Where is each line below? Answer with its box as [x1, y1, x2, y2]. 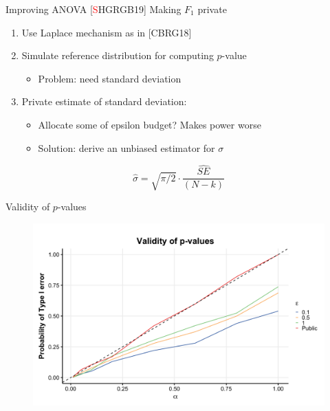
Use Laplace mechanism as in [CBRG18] [21, 25, 192, 39]
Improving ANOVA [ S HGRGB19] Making [5, 2, 181, 16]
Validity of [5, 199, 50, 214]
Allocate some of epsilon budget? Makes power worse [38, 117, 261, 131]
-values [57, 199, 87, 214]
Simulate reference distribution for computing [21, 48, 214, 63]
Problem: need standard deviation [38, 71, 181, 85]
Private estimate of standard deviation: [21, 94, 187, 109]
